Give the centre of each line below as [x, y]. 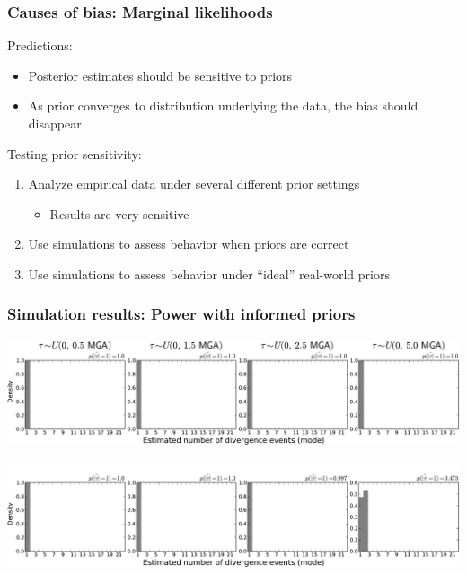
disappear [55, 123]
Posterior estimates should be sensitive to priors [160, 75]
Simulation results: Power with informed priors [181, 314]
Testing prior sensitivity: [75, 153]
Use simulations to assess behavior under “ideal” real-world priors [209, 274]
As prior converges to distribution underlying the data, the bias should [223, 106]
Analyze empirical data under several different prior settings [194, 184]
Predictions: [40, 45]
